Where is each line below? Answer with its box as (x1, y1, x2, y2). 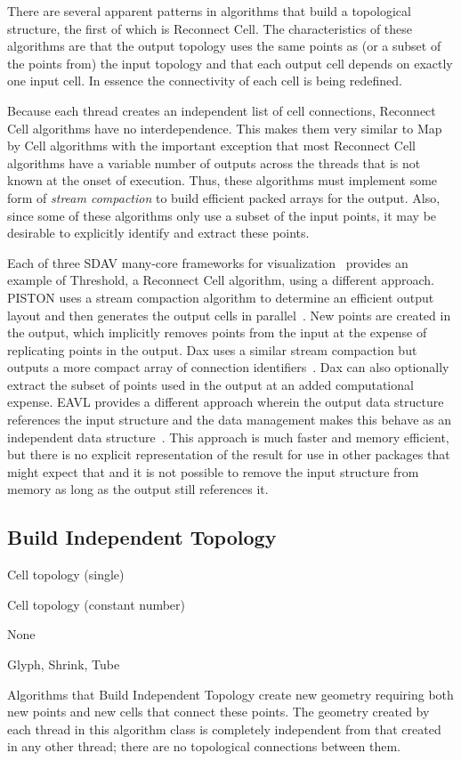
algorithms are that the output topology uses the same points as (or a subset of (7, 36, 441, 55)
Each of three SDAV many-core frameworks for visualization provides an (7, 253, 408, 271)
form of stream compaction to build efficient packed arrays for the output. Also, (7, 188, 441, 206)
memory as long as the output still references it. (7, 480, 269, 498)
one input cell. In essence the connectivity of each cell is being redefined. (7, 71, 402, 90)
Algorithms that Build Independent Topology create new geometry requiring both (7, 684, 454, 703)
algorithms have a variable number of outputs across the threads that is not (7, 153, 421, 172)
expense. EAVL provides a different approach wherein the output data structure (7, 393, 444, 411)
